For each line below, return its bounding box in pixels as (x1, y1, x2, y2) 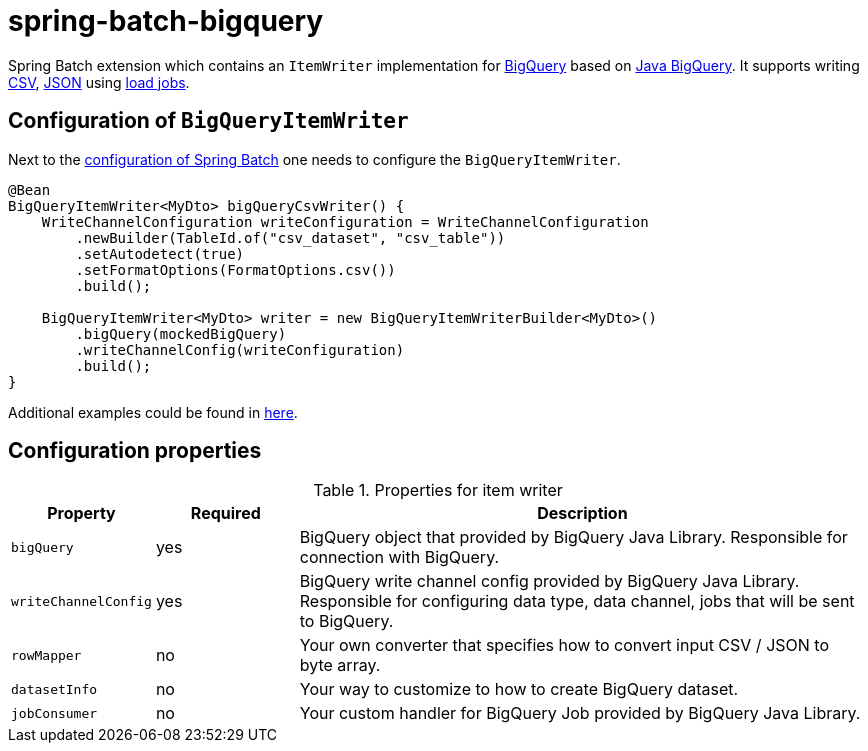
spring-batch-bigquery (8, 4, 324, 38)
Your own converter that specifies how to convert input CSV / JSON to (299, 635, 829, 656)
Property (47, 503, 116, 524)
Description (537, 503, 628, 524)
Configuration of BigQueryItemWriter (8, 108, 409, 134)
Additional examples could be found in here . (8, 403, 298, 421)
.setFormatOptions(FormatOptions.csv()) (75, 261, 396, 278)
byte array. (299, 655, 381, 676)
